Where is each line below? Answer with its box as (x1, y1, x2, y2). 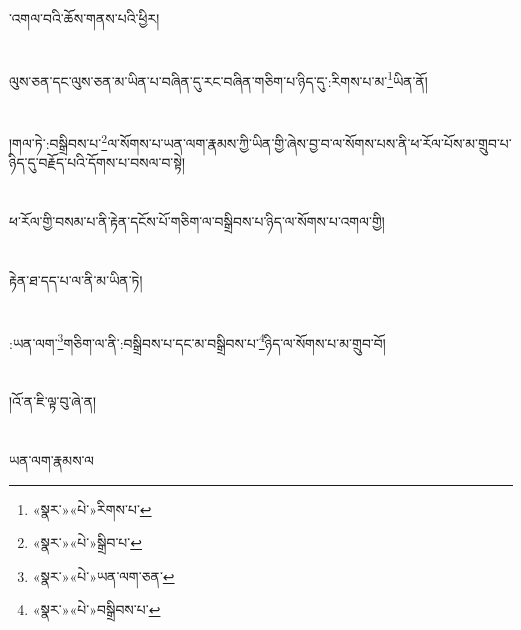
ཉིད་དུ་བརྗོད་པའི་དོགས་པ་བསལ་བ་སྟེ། (9, 152, 186, 173)
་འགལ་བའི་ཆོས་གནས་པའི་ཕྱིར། (9, 8, 160, 28)
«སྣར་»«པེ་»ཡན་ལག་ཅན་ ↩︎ (32, 565, 175, 586)
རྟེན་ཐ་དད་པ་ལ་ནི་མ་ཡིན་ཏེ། (9, 270, 143, 291)
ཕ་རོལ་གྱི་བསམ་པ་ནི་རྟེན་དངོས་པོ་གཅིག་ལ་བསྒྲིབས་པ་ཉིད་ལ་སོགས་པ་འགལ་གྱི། (9, 211, 385, 232)
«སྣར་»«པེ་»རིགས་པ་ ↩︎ (32, 498, 152, 519)
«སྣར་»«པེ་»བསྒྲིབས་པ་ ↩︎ (32, 599, 161, 620)
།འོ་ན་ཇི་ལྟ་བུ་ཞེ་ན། (9, 391, 97, 412)
